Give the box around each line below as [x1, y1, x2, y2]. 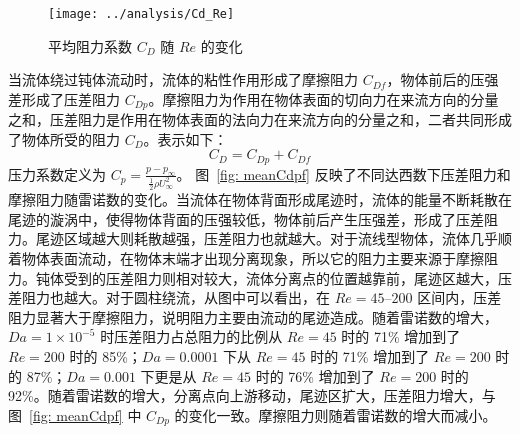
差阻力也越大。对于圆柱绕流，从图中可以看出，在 [8, 287, 330, 308]
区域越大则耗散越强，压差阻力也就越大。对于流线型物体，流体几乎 [63, 228, 498, 249]
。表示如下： [143, 128, 228, 149]
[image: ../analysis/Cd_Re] [48, 7, 235, 21]
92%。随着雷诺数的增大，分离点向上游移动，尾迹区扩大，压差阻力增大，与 [8, 385, 496, 406]
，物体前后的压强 [386, 69, 499, 90]
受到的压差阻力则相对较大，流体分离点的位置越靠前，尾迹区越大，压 [63, 267, 512, 288]
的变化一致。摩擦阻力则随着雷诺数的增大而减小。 [174, 404, 497, 425]
